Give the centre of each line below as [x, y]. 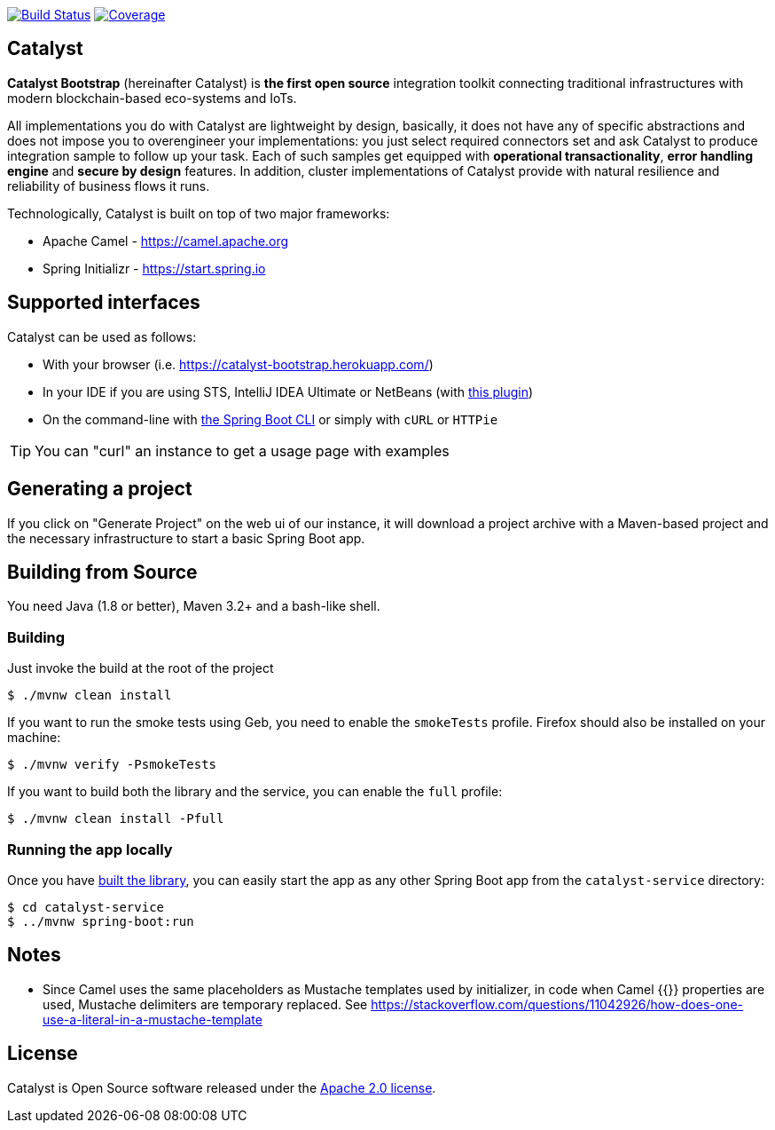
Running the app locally [90, 849]
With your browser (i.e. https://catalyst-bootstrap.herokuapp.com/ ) [238, 364]
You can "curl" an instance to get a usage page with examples [242, 450]
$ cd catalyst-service [86, 907]
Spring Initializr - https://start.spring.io [154, 268]
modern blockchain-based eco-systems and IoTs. [152, 98]
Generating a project [100, 489]
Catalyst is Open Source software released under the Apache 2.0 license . [222, 1087]
